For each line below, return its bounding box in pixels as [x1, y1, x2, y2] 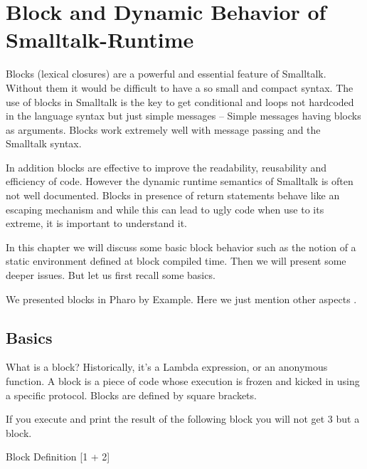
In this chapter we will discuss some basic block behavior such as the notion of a [6, 239, 356, 254]
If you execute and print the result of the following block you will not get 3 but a [6, 411, 360, 426]
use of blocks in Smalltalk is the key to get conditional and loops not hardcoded [6, 94, 354, 109]
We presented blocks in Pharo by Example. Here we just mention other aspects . [6, 291, 357, 306]
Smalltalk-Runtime [6, 25, 194, 54]
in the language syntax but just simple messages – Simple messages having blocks [6, 108, 361, 123]
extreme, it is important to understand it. [6, 216, 188, 231]
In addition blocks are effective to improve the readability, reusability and [6, 159, 327, 174]
